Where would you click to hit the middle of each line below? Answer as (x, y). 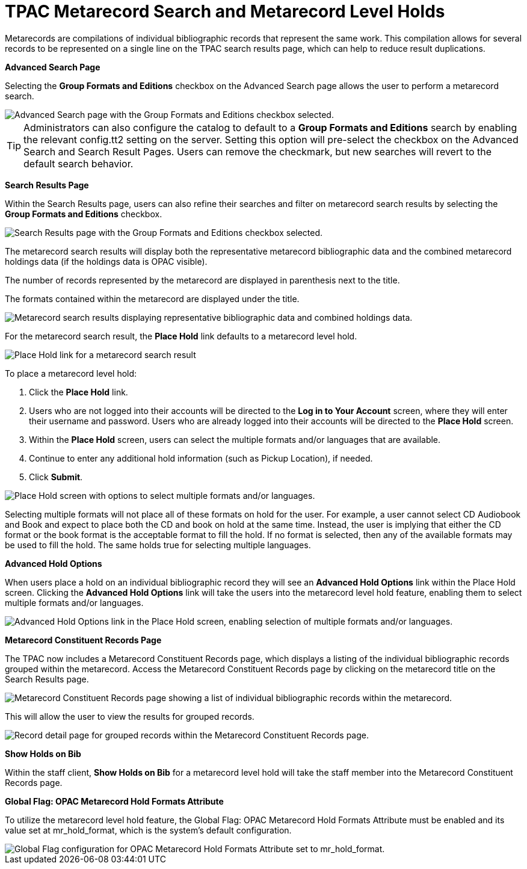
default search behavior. (79, 163)
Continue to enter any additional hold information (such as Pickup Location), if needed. (201, 458)
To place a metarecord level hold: (71, 373)
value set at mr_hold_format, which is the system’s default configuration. (148, 830)
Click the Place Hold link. (79, 392)
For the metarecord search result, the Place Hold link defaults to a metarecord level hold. (181, 336)
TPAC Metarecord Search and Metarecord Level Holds (225, 11)
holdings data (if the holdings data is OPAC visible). (106, 261)
